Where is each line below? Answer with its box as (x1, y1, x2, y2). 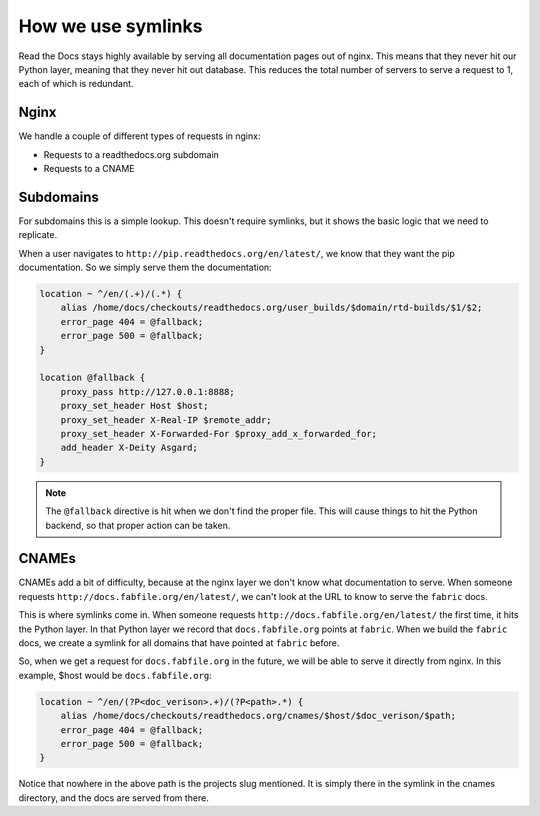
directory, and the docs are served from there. (18, 791, 209, 804)
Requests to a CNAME (43, 163, 135, 175)
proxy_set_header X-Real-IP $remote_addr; (60, 414, 272, 425)
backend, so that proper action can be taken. (45, 519, 231, 531)
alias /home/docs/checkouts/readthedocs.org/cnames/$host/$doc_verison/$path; (60, 710, 457, 722)
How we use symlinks (18, 15, 203, 37)
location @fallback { (39, 372, 146, 384)
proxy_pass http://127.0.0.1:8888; (60, 386, 235, 397)
